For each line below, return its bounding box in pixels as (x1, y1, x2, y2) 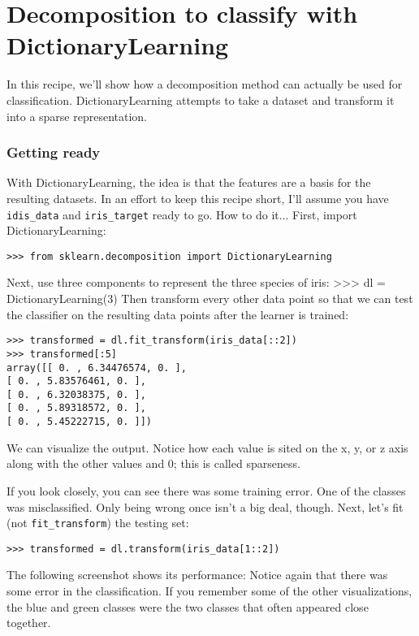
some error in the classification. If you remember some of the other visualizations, (6, 582, 413, 599)
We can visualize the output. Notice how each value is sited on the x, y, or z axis (6, 439, 408, 456)
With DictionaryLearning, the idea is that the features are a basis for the (6, 174, 371, 191)
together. (6, 614, 51, 631)
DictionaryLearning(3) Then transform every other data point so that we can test (6, 290, 413, 306)
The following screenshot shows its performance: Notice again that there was (6, 566, 388, 583)
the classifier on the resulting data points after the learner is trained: (6, 305, 349, 322)
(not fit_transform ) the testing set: (6, 514, 189, 531)
